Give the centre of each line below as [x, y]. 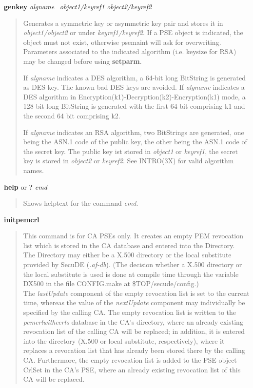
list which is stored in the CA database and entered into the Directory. [129, 245]
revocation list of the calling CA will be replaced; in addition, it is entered [134, 331]
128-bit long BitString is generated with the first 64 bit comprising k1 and [134, 106]
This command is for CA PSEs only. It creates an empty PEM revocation [133, 236]
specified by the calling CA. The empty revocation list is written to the [130, 312]
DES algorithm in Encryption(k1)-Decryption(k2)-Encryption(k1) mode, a [134, 96]
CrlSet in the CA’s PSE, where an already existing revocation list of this [132, 369]
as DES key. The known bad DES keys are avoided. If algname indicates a [134, 87]
